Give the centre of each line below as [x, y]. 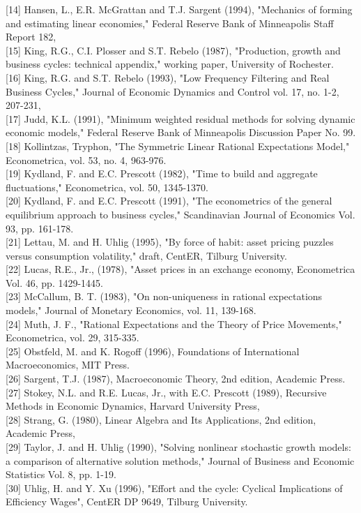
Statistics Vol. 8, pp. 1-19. [61, 474]
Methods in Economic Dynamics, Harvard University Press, [133, 406]
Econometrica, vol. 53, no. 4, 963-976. [86, 159]
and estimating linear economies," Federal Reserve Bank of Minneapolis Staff [170, 23]
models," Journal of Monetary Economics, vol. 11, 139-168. [131, 310]
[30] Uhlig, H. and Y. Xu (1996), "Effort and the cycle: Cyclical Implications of [174, 488]
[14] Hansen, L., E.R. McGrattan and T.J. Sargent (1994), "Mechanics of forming [179, 9]
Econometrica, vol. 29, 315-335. [72, 337]
